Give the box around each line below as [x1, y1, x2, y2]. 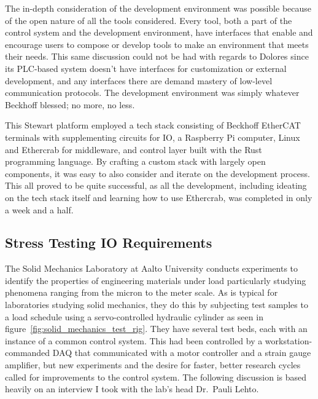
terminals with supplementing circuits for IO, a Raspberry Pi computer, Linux [5, 130, 300, 143]
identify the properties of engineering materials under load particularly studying [5, 274, 306, 286]
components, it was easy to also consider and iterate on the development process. [5, 167, 310, 180]
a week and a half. [5, 203, 74, 216]
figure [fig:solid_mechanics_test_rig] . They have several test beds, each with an [5, 322, 308, 335]
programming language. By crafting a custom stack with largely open [5, 155, 266, 168]
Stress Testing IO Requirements [5, 233, 212, 252]
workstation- [265, 334, 312, 347]
